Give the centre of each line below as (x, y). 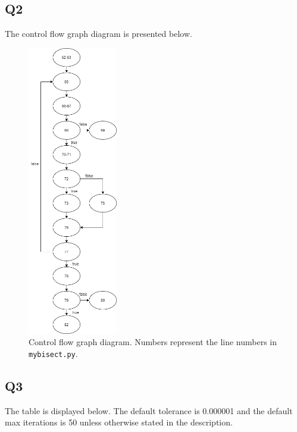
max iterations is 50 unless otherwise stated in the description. (119, 422)
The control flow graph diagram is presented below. (99, 34)
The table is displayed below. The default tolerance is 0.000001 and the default (149, 410)
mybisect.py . (53, 353)
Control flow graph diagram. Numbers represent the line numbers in (153, 342)
